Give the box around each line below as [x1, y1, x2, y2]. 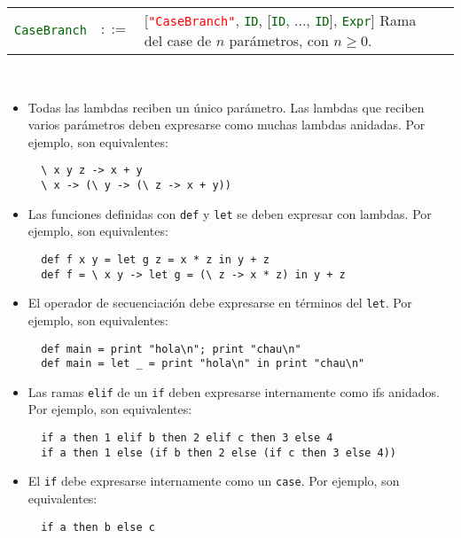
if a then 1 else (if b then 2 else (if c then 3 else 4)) [41, 446, 397, 459]
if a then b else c [41, 520, 155, 534]
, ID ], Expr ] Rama [306, 10, 417, 30]
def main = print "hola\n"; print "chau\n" [41, 342, 301, 355]
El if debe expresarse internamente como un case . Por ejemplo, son [27, 472, 400, 490]
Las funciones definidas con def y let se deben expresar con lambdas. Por [27, 204, 432, 222]
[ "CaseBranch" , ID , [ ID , [144, 10, 290, 30]
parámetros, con [229, 30, 329, 51]
